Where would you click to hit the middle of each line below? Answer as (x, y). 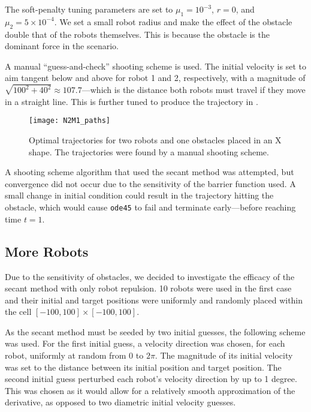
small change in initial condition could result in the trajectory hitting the (139, 195)
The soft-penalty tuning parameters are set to (89, 9)
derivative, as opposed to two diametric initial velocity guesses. (120, 402)
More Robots (47, 251)
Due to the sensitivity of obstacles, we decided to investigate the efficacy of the (150, 276)
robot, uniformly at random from (66, 355)
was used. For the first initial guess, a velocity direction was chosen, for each (145, 343)
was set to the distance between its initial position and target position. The (143, 367)
